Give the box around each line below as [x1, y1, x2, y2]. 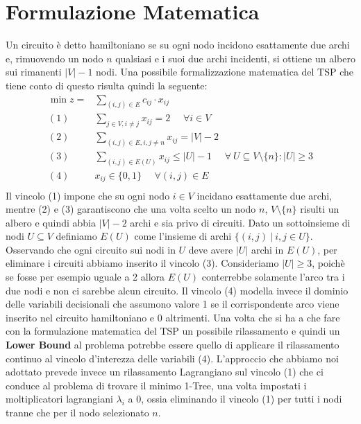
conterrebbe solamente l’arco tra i [201, 270, 345, 284]
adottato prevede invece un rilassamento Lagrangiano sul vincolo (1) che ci [6, 364, 324, 379]
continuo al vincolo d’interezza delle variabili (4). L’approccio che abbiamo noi [6, 351, 339, 365]
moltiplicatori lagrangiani [6, 391, 113, 406]
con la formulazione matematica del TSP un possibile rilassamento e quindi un [6, 324, 340, 338]
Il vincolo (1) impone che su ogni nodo [6, 188, 170, 202]
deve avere [188, 242, 233, 256]
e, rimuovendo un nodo [6, 51, 103, 65]
